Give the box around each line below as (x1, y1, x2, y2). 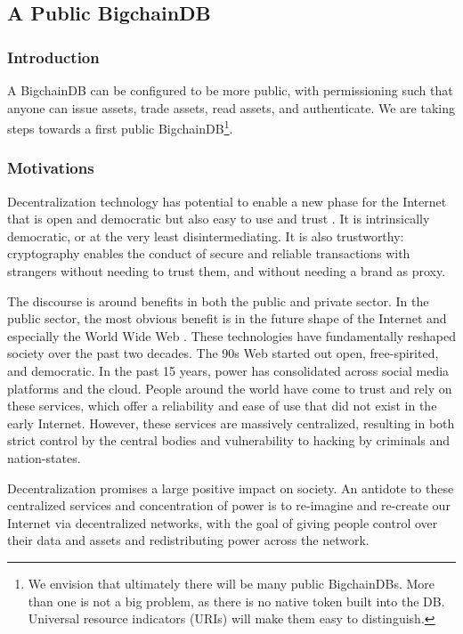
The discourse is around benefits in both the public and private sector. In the (7, 291, 429, 310)
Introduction (7, 45, 100, 68)
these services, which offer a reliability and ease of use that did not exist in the (7, 396, 437, 415)
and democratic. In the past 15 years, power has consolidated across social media (7, 362, 450, 379)
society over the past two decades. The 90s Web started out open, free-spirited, (7, 344, 439, 362)
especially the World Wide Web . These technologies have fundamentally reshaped (7, 326, 457, 345)
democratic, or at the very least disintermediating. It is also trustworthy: (7, 226, 404, 245)
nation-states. (7, 448, 81, 467)
